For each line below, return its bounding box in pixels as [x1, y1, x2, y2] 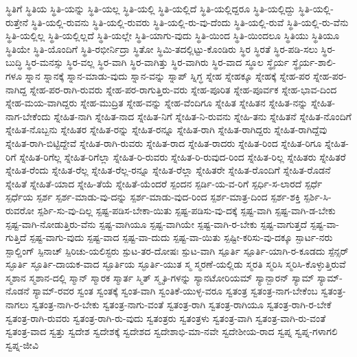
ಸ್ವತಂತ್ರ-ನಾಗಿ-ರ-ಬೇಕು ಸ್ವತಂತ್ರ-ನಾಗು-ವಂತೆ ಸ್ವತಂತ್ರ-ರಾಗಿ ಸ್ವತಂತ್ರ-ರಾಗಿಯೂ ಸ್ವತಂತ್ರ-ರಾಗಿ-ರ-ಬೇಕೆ [32, 297, 332, 312]
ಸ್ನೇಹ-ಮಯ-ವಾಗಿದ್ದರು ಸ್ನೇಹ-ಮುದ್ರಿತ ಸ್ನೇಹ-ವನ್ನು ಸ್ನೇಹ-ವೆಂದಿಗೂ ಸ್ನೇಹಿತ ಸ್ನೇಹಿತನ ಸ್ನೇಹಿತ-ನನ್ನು [5, 95, 308, 110]
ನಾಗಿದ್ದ [5, 82, 27, 96]
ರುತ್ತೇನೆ [5, 14, 28, 29]
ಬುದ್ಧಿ [5, 55, 23, 69]
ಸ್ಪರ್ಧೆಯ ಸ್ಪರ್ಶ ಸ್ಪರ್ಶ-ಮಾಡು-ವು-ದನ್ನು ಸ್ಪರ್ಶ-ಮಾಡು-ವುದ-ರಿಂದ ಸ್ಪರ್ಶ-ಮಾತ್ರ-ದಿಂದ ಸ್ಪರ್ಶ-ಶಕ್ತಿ [5, 189, 301, 204]
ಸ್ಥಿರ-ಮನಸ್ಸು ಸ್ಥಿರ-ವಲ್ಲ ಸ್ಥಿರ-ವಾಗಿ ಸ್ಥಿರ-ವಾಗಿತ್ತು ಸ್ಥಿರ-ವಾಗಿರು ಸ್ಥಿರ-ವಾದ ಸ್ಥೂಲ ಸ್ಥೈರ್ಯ [25, 55, 290, 69]
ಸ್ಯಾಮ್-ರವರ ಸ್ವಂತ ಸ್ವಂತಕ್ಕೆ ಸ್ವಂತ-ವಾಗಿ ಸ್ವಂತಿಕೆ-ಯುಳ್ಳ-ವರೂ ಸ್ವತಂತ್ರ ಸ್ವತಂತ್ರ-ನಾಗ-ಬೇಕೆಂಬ [32, 284, 318, 298]
